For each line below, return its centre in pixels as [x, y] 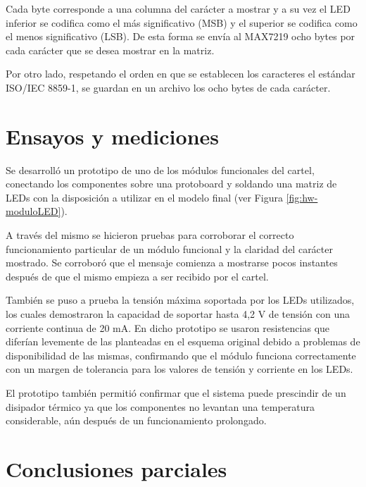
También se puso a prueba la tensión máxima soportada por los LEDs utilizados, [180, 300]
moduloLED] [33, 211]
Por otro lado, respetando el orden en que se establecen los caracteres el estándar [181, 74]
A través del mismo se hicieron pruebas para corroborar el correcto [150, 235]
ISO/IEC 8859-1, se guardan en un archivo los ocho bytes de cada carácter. [168, 87]
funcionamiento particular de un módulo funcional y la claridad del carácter [169, 248]
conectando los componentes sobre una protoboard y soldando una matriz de [171, 184]
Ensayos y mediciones [112, 136]
